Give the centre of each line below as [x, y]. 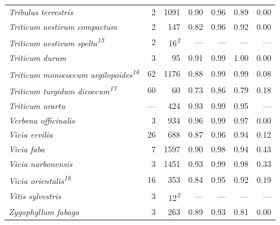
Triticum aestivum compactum [63, 26]
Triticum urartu [37, 105]
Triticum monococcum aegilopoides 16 [74, 73]
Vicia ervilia [31, 134]
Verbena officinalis [42, 120]
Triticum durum [38, 57]
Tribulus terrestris [41, 11]
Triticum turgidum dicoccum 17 [63, 90]
